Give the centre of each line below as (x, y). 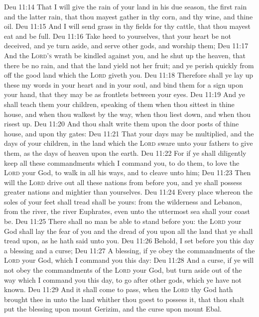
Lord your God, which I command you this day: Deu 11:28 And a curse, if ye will (129, 260)
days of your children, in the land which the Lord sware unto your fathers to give (129, 143)
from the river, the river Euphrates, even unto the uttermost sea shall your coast (127, 211)
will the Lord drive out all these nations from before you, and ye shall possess (123, 182)
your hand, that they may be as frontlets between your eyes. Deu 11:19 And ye (125, 94)
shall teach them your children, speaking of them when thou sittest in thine (119, 104)
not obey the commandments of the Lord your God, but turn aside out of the (123, 270)
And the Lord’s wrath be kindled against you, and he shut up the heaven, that (125, 55)
